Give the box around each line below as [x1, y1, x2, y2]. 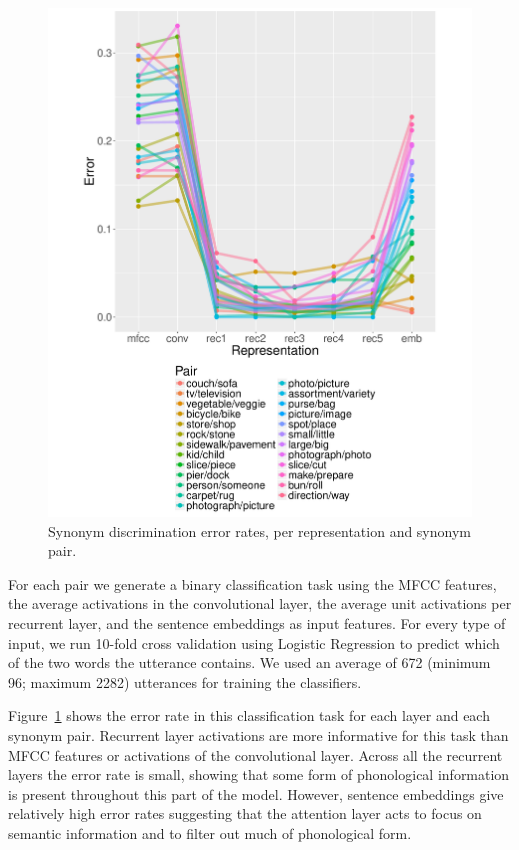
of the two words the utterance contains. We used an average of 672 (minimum [8, 652, 491, 673]
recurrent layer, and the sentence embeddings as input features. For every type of [8, 612, 506, 633]
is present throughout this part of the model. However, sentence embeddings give [8, 783, 504, 804]
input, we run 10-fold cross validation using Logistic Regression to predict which [8, 632, 500, 653]
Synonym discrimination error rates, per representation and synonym [48, 520, 471, 541]
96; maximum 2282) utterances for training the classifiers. [8, 671, 362, 692]
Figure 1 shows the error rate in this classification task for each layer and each [8, 705, 490, 726]
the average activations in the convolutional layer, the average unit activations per [8, 593, 512, 614]
